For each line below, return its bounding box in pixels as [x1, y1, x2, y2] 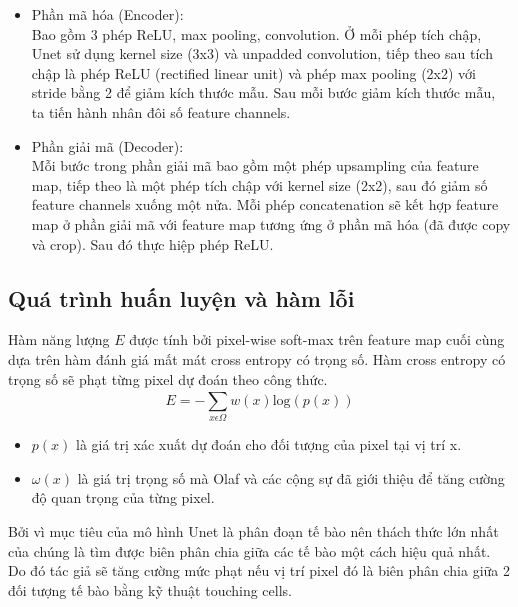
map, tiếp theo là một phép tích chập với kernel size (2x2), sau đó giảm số [31, 174, 488, 195]
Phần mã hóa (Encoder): [31, 4, 184, 24]
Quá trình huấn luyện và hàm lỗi [8, 282, 355, 313]
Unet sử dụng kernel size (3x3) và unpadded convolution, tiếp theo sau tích [31, 43, 493, 64]
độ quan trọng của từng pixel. [31, 487, 215, 508]
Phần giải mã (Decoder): [31, 135, 184, 156]
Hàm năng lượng [8, 329, 110, 350]
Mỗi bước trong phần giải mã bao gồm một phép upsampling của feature [31, 155, 479, 176]
